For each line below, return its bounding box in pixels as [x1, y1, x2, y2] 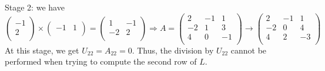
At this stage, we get [5, 44, 79, 56]
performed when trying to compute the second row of [5, 55, 197, 68]
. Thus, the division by [132, 44, 214, 56]
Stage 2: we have [5, 1, 65, 13]
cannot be [230, 44, 267, 56]
